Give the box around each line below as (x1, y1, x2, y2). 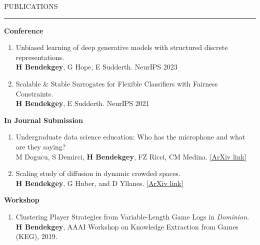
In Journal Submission (4, 114, 83, 125)
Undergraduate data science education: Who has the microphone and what (15, 131, 245, 142)
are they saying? (15, 141, 66, 151)
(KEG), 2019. (15, 231, 57, 241)
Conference (4, 25, 43, 35)
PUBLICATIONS (4, 1, 58, 11)
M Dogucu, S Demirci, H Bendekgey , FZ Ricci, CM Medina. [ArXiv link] (15, 151, 246, 161)
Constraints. (15, 88, 53, 98)
